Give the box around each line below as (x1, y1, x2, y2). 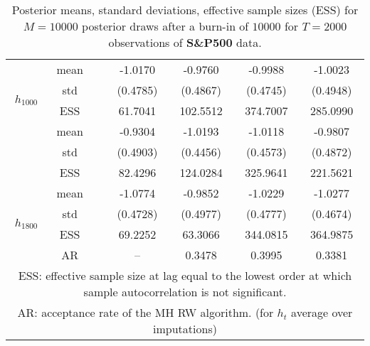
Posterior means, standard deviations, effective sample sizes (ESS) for (11, 1, 359, 18)
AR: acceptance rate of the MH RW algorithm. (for (17, 304, 274, 320)
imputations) (153, 320, 217, 337)
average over (291, 304, 353, 320)
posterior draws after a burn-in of (82, 18, 249, 34)
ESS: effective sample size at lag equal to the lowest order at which (18, 267, 352, 283)
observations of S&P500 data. (108, 34, 262, 50)
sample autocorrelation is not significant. (83, 283, 287, 300)
